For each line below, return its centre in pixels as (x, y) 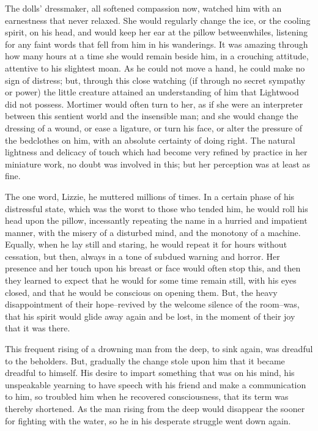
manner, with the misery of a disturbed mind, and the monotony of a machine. (153, 232)
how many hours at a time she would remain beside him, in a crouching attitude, (157, 56)
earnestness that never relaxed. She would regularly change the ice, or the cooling (158, 20)
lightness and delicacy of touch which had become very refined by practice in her (156, 152)
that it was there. (38, 328)
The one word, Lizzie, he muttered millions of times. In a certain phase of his (150, 196)
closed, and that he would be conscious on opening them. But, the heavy (141, 292)
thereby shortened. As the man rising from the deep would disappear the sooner (155, 408)
